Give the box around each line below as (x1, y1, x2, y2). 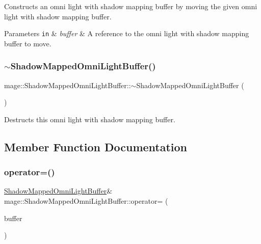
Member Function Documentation (4, 139, 188, 154)
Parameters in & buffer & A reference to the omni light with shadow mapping (4, 28, 249, 39)
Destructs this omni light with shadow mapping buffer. (4, 114, 175, 124)
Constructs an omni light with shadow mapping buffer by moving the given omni (4, 1, 257, 11)
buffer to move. (4, 38, 51, 48)
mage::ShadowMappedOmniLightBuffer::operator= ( (4, 196, 168, 206)
